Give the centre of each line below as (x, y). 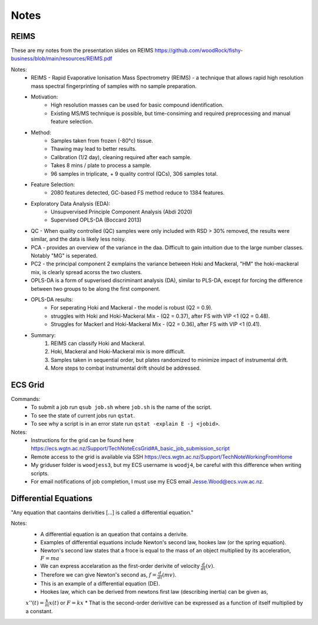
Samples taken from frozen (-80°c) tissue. (102, 140)
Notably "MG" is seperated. (64, 256)
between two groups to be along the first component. (96, 288)
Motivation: (44, 97)
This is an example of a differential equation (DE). (100, 583)
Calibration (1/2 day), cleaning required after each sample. (121, 157)
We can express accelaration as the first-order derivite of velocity (120, 566)
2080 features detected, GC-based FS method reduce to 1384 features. (138, 193)
